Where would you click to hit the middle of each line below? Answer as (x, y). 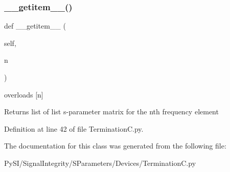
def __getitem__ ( (35, 26)
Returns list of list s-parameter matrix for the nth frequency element (111, 112)
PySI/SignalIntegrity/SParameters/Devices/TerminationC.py (100, 163)
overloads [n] (24, 94)
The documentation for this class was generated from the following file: (115, 146)
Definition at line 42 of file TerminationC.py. (74, 128)
